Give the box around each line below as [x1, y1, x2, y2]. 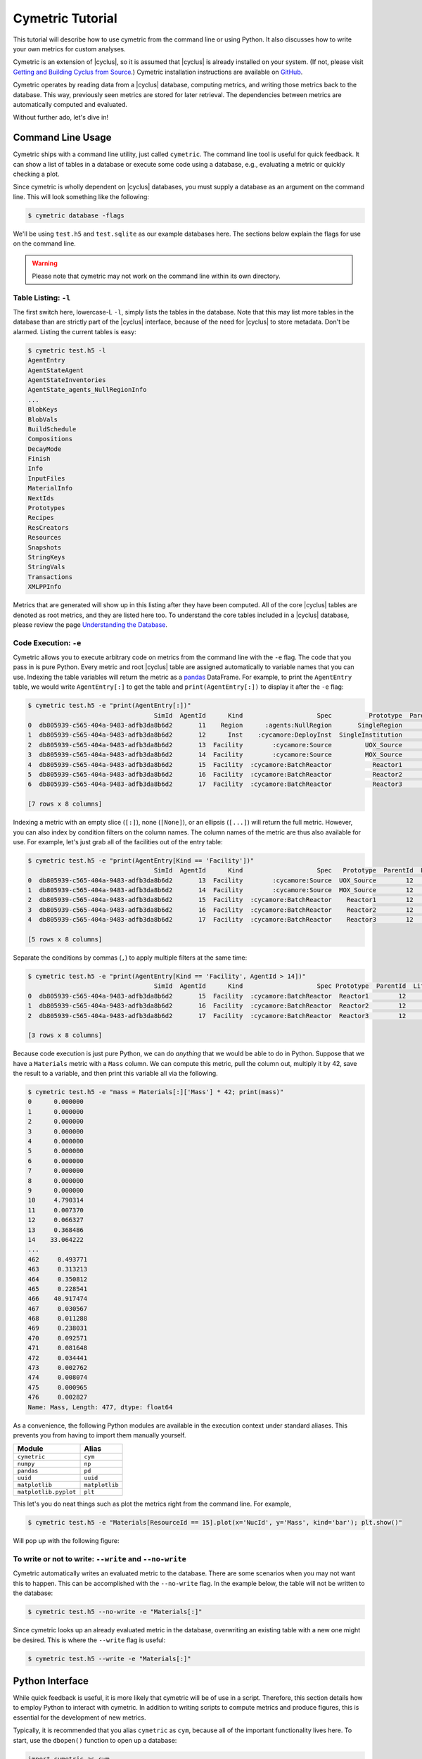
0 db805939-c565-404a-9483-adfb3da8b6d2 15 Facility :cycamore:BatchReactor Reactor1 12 [27, 992, 407, 1000]
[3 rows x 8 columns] [27, 1031, 103, 1039]
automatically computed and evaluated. [13, 100, 128, 108]
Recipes [27, 514, 54, 522]
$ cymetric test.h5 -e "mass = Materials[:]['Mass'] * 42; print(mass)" [27, 1088, 284, 1096]
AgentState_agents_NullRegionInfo [27, 386, 147, 394]
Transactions [27, 573, 73, 580]
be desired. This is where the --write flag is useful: [13, 1636, 166, 1644]
